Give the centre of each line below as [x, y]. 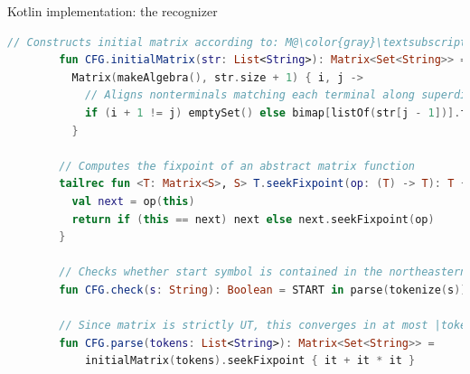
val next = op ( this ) [133, 201]
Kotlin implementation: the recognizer [113, 11]
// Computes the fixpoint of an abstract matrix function [237, 166]
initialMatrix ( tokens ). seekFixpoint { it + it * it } [250, 361]
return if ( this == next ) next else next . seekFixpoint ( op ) [253, 219]
